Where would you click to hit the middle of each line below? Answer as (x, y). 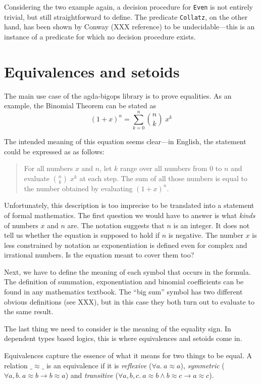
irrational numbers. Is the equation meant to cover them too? (99, 255)
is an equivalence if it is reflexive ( (99, 365)
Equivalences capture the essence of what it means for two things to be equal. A (128, 355)
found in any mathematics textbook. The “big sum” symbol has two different (123, 292)
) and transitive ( (92, 375)
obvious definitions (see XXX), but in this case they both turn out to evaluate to (129, 301)
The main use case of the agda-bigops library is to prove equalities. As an (118, 95)
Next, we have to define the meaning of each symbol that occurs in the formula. (127, 271)
